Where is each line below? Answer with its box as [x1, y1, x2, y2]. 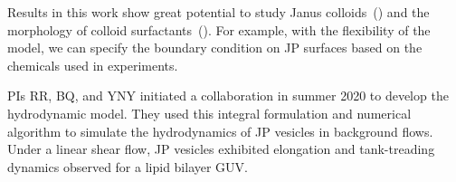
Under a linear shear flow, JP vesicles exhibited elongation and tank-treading [7, 139, 435, 158]
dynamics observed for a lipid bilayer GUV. [7, 157, 248, 176]
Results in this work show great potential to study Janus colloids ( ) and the [7, 3, 430, 21]
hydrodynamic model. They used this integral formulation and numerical [7, 103, 412, 122]
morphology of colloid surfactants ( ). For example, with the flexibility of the [7, 20, 431, 39]
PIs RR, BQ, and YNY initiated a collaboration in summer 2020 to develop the [7, 86, 449, 105]
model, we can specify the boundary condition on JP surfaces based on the [7, 38, 423, 57]
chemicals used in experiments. [7, 55, 178, 74]
